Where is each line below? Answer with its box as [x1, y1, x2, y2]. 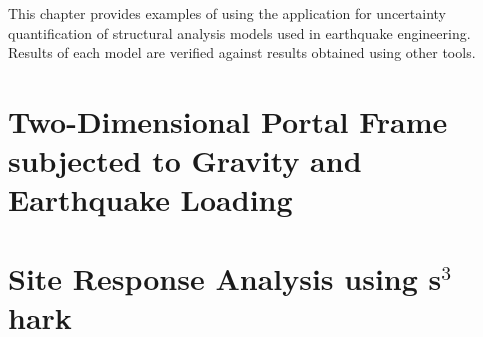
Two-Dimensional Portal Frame [8, 100, 448, 141]
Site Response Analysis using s [8, 257, 442, 298]
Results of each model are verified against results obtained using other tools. [8, 42, 476, 63]
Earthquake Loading [8, 179, 293, 220]
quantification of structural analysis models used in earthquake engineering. [8, 22, 471, 43]
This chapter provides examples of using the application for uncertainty [8, 3, 446, 23]
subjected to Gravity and [8, 140, 362, 181]
